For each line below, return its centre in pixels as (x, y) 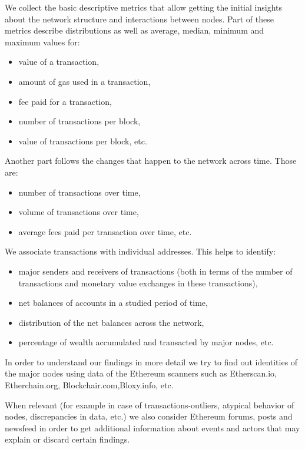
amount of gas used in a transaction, (84, 81)
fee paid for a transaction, (65, 101)
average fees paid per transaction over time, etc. (105, 231)
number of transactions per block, (79, 121)
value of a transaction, (59, 62)
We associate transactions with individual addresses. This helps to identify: (140, 251)
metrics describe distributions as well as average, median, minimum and (135, 30)
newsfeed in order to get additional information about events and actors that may (152, 427)
